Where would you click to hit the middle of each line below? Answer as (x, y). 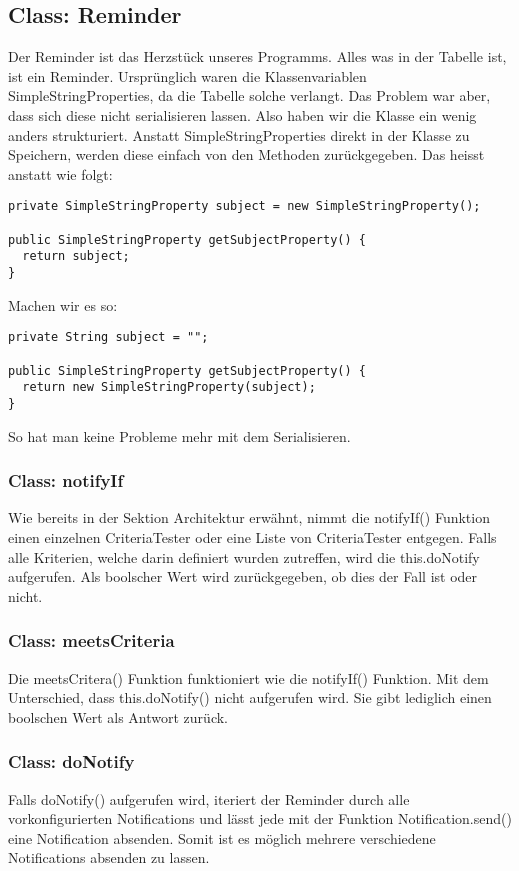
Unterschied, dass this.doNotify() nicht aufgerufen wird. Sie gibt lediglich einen (250, 697)
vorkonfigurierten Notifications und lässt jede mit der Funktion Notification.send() (260, 818)
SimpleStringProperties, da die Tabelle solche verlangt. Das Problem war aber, (249, 95)
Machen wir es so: (63, 304)
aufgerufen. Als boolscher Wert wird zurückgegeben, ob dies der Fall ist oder (243, 576)
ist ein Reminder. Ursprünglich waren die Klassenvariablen (187, 75)
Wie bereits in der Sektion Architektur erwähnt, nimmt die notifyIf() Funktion (249, 517)
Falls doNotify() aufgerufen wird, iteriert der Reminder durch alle (209, 798)
